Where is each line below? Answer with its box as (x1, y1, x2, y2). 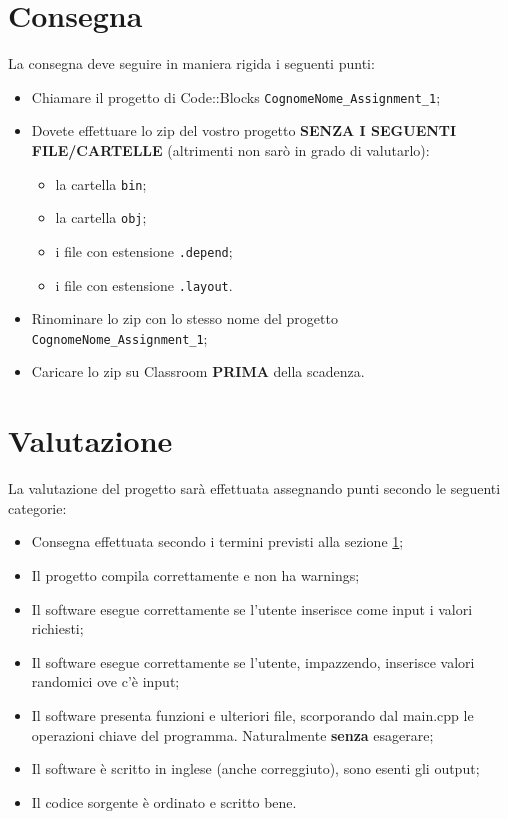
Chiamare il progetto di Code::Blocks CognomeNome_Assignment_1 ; (31, 86, 441, 107)
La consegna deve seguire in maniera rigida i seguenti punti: (8, 53, 375, 74)
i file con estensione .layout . (55, 274, 233, 295)
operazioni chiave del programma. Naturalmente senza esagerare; (31, 724, 434, 745)
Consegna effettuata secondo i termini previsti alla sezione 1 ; (31, 531, 404, 552)
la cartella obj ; (55, 207, 147, 228)
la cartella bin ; (55, 173, 147, 194)
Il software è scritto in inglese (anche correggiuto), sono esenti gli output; (31, 758, 480, 779)
